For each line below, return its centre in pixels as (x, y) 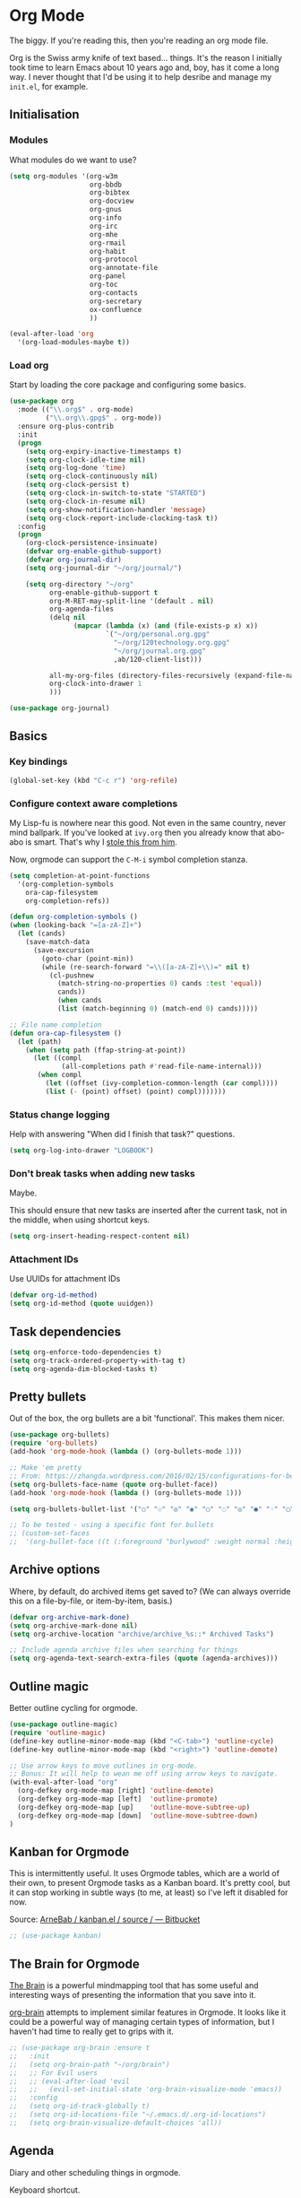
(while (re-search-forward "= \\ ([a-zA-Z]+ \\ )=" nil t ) (146, 967)
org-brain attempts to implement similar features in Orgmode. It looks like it (148, 2012)
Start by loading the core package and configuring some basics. (128, 385)
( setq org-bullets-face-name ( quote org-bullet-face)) (114, 1484)
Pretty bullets (48, 1397)
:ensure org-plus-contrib (66, 427)
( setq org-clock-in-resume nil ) (86, 501)
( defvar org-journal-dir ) (74, 560)
